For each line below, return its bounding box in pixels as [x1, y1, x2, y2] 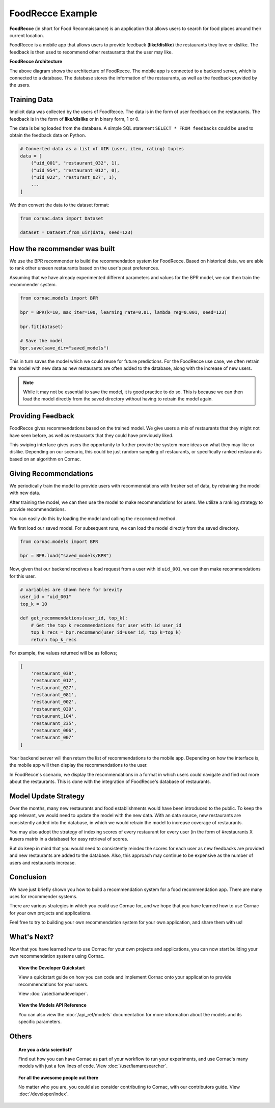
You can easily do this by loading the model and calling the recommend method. [9, 516, 177, 522]
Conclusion [9, 873, 47, 881]
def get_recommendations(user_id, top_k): [20, 615, 128, 621]
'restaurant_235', [31, 720, 77, 726]
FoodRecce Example [9, 8, 98, 19]
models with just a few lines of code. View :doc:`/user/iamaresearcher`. [18, 1063, 168, 1069]
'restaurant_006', [31, 727, 77, 734]
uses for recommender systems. [9, 893, 77, 899]
